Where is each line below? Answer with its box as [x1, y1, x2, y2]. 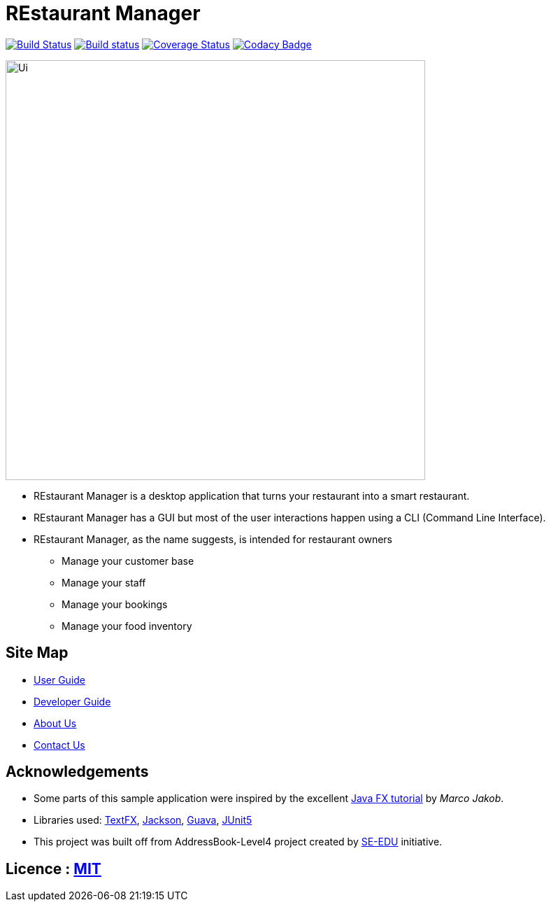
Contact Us [34, 738, 85, 751]
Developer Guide [34, 695, 111, 708]
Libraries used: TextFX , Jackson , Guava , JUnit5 [34, 814, 252, 827]
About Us [34, 717, 77, 729]
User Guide [34, 673, 86, 686]
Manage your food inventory [62, 619, 192, 632]
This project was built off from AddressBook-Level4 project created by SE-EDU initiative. [34, 836, 443, 848]
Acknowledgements [6, 763, 149, 781]
